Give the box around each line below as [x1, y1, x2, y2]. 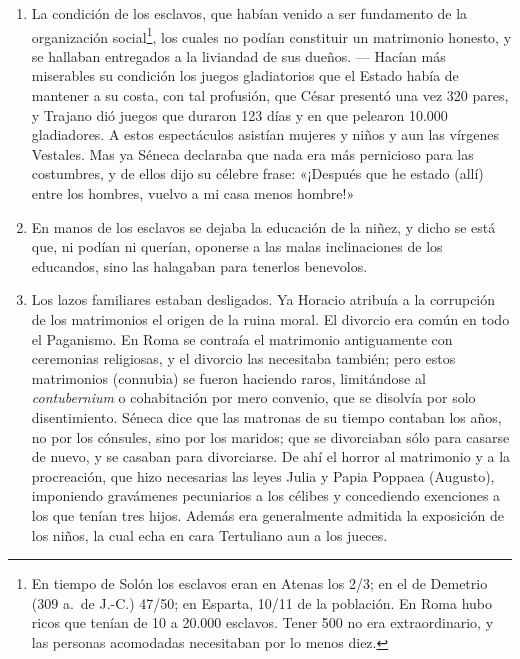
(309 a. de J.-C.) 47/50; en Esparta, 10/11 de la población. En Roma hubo [31, 592, 492, 613]
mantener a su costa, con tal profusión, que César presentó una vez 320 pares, [31, 85, 509, 106]
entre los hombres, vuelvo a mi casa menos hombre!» [31, 183, 355, 203]
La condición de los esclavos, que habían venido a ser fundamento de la [31, 3, 468, 23]
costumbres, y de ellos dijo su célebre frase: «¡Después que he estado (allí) [31, 163, 484, 184]
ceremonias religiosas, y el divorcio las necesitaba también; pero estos [31, 348, 456, 369]
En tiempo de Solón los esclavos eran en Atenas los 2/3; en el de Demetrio [31, 573, 488, 594]
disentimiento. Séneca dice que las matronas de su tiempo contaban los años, [31, 406, 502, 427]
